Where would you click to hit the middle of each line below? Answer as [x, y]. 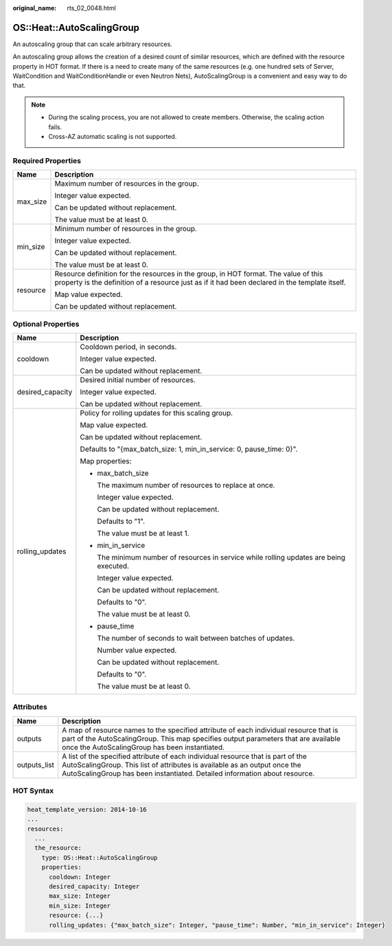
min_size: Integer [80, 905]
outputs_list [36, 764]
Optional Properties [46, 324]
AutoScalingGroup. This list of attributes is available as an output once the [182, 764]
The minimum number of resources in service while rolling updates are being [221, 557]
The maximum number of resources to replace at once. [186, 485]
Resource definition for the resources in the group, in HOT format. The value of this [189, 274]
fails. [55, 126]
